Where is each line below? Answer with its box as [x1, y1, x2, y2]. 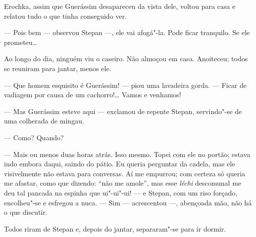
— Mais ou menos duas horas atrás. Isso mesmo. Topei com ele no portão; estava [4, 149, 251, 159]
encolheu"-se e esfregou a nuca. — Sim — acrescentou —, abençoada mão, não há [4, 197, 252, 207]
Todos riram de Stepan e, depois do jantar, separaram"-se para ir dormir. [4, 223, 226, 234]
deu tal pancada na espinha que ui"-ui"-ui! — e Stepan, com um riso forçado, [4, 187, 238, 197]
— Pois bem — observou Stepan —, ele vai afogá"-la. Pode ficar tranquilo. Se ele [4, 27, 250, 38]
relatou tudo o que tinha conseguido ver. [4, 10, 127, 21]
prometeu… [4, 37, 37, 47]
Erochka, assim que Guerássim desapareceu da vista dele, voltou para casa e [4, 1, 236, 11]
